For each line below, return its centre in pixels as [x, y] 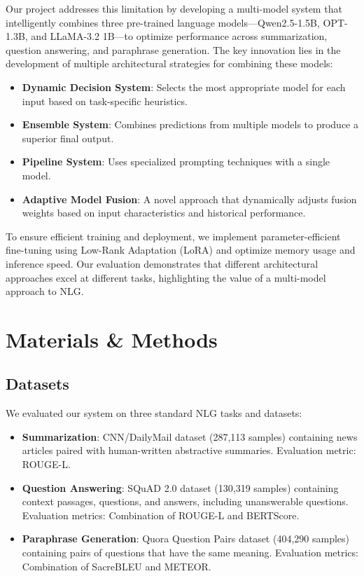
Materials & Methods [112, 339]
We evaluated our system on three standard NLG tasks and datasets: [154, 413]
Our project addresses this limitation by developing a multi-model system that [174, 8]
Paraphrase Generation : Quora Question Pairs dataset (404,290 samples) [186, 539]
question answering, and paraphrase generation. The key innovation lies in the [173, 49]
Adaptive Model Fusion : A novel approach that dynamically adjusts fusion [189, 199]
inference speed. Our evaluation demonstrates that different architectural [162, 263]
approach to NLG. [45, 291]
